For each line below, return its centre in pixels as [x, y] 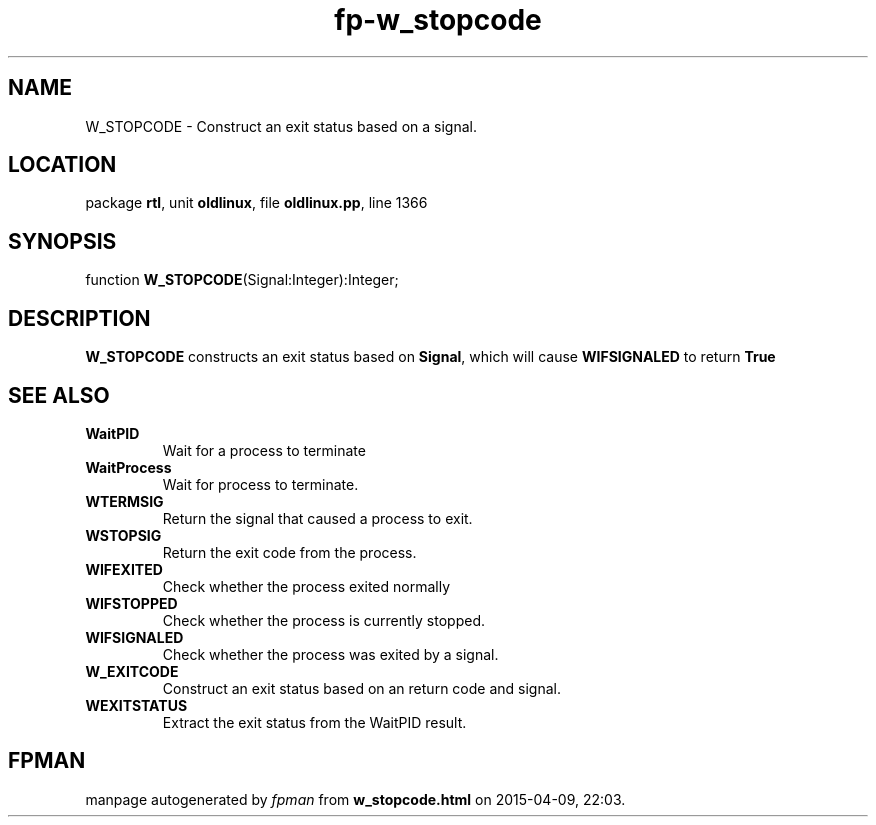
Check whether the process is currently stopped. [323, 620]
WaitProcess [128, 467]
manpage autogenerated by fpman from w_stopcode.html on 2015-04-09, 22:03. [355, 799]
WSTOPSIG [123, 535]
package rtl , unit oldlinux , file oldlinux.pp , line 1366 [256, 203]
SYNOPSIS [62, 241]
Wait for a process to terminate [264, 450]
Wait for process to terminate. [260, 484]
